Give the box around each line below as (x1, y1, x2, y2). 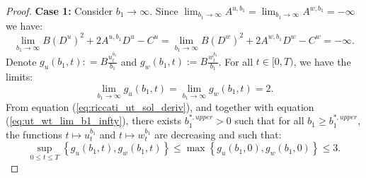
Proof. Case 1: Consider (6, 4, 113, 18)
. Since (149, 4, 178, 18)
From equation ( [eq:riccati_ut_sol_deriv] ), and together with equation (6, 99, 314, 114)
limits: (6, 69, 33, 84)
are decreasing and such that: (154, 126, 282, 141)
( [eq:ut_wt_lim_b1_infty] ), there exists (6, 113, 181, 128)
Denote (6, 54, 37, 69)
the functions (6, 126, 62, 141)
